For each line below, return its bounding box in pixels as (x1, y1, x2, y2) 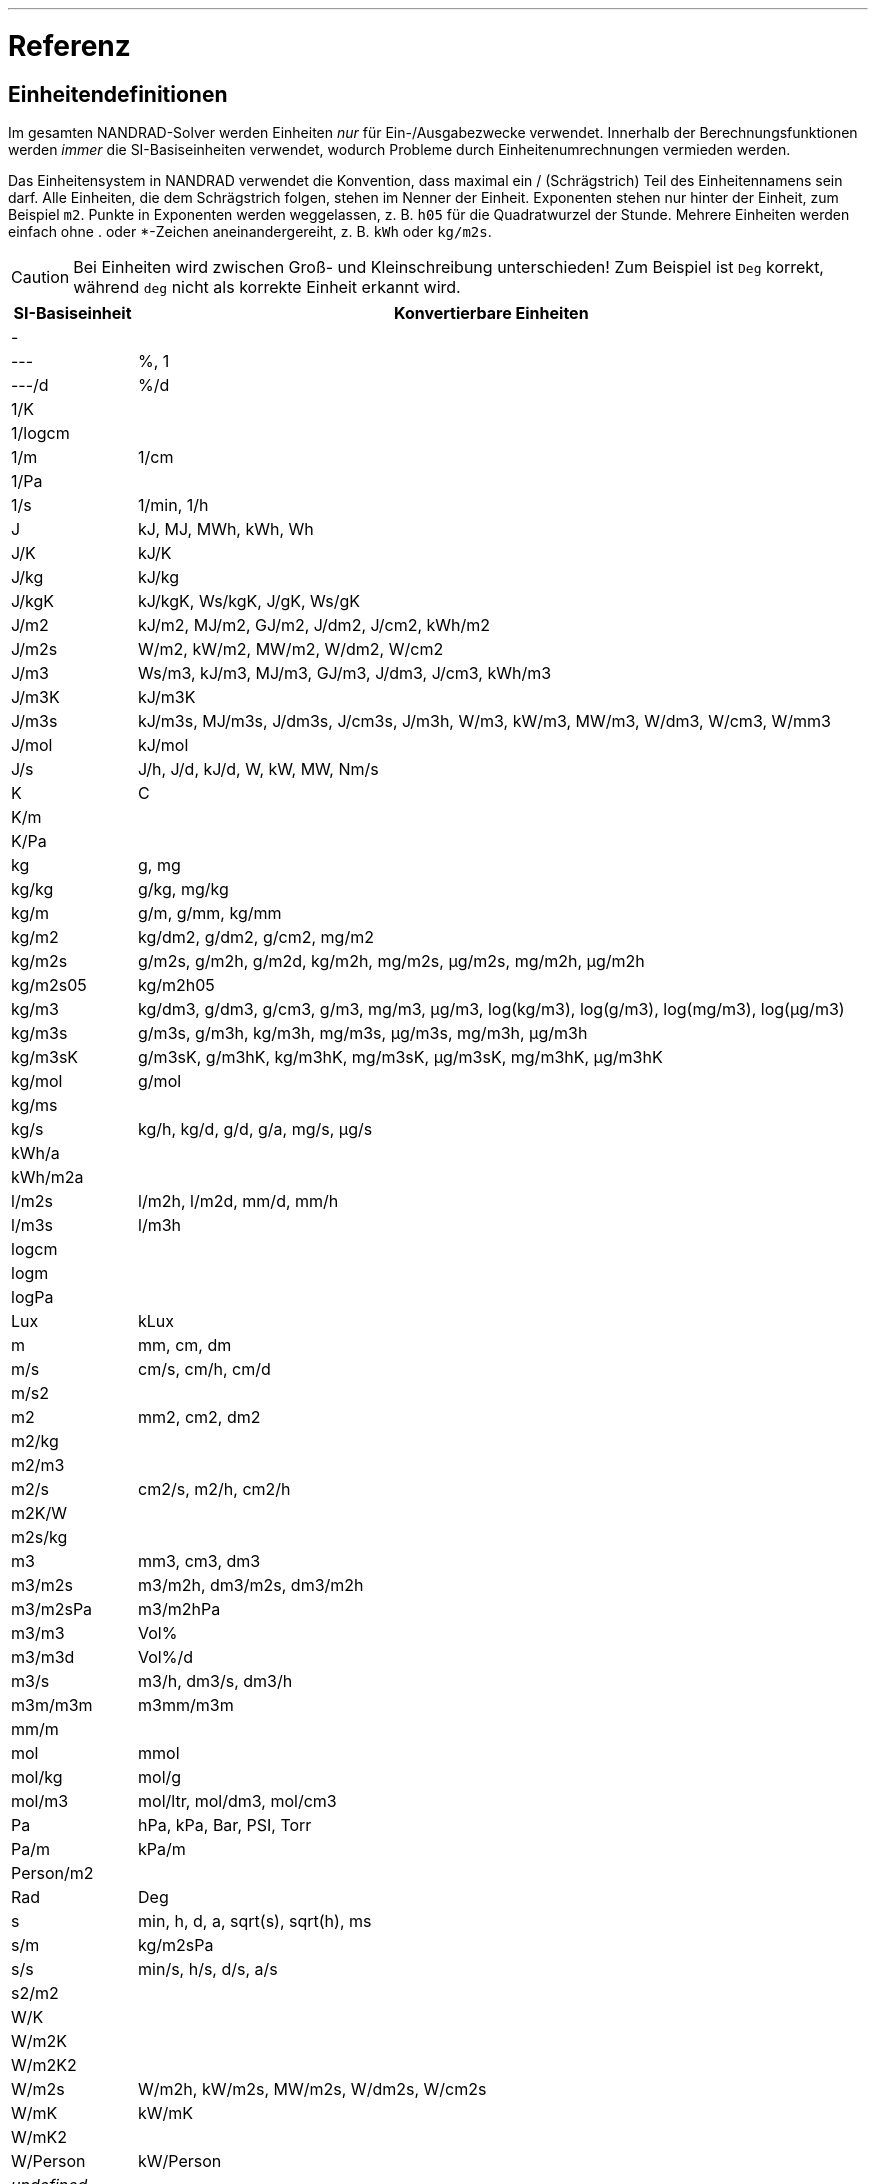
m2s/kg (11, 1526, 68, 1547)
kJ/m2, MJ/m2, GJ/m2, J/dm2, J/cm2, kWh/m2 (138, 614, 491, 635)
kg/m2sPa (138, 1934, 214, 1955)
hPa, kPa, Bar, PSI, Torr (138, 1814, 312, 1835)
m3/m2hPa (138, 1598, 221, 1619)
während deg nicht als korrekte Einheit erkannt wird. (73, 276, 461, 297)
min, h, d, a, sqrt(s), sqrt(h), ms (138, 1910, 372, 1931)
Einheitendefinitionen (8, 81, 228, 107)
